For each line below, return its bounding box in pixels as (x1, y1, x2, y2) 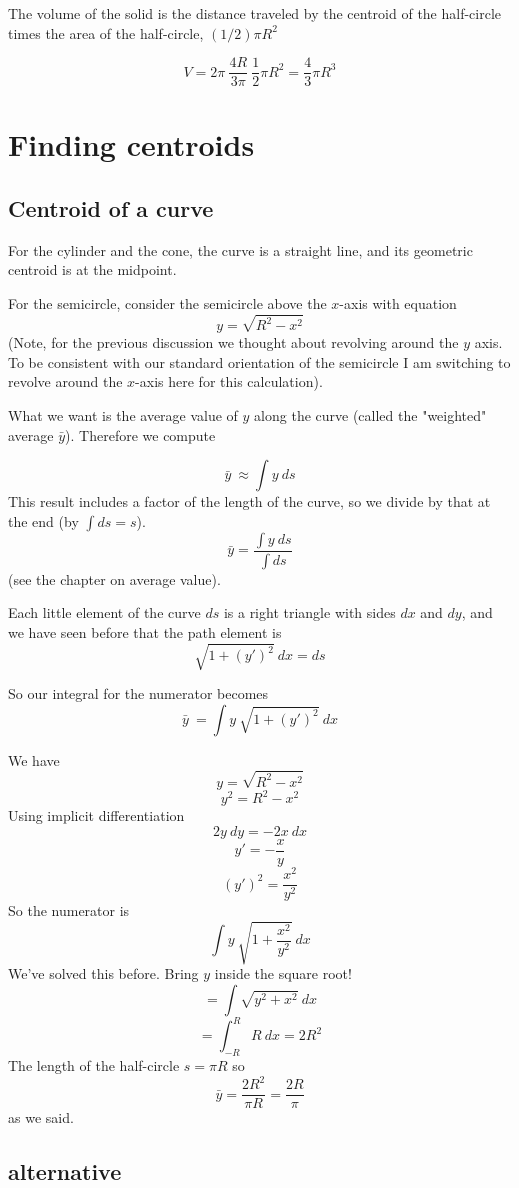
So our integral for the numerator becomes (8, 683, 269, 704)
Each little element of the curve (8, 602, 201, 623)
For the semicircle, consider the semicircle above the (8, 293, 327, 314)
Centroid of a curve (8, 193, 214, 224)
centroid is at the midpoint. (8, 259, 177, 280)
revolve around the (8, 371, 123, 392)
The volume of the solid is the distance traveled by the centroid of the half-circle (8, 3, 502, 23)
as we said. (8, 1107, 74, 1128)
